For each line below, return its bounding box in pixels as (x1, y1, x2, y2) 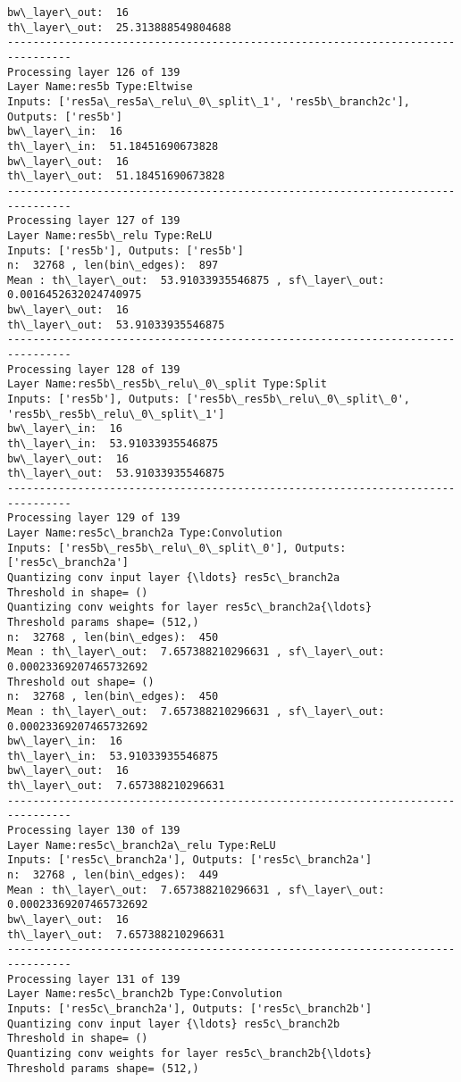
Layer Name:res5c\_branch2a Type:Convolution (7, 526, 282, 539)
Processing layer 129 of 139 (7, 512, 180, 525)
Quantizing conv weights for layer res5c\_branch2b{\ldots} (7, 1046, 373, 1060)
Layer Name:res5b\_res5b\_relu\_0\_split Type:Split (7, 378, 327, 391)
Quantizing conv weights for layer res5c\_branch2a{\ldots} (7, 601, 373, 614)
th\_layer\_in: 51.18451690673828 (7, 139, 219, 153)
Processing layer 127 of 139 (7, 214, 180, 228)
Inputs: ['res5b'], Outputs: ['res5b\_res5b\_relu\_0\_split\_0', (7, 393, 411, 406)
